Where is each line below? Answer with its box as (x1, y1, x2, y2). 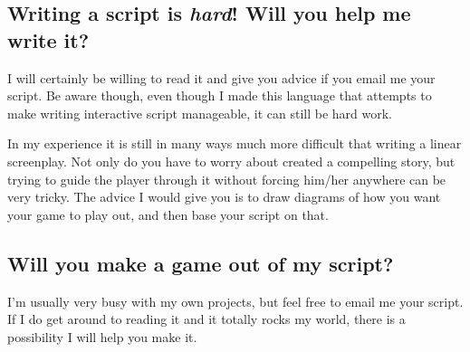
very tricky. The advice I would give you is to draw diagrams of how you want (7, 187, 441, 206)
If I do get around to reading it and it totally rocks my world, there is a (7, 309, 406, 328)
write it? (7, 25, 90, 53)
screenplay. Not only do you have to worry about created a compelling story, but (7, 151, 456, 170)
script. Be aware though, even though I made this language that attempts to (7, 86, 432, 105)
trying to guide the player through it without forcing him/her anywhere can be (7, 169, 446, 188)
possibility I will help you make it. (7, 327, 197, 346)
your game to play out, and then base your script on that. (7, 205, 329, 224)
